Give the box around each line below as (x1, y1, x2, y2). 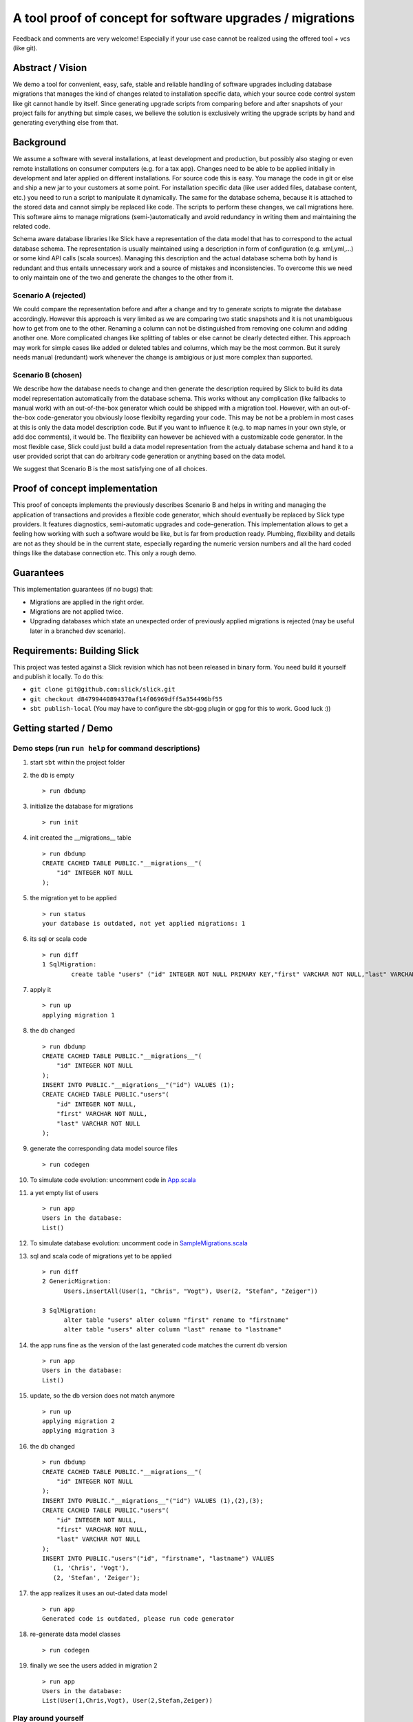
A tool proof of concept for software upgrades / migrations (12, 10, 355, 25)
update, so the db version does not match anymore (30, 1391, 176, 1400)
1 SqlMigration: (42, 961, 97, 968)
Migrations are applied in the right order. (30, 598, 145, 606)
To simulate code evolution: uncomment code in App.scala (30, 1176, 196, 1184)
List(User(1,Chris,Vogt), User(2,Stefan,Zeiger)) (42, 1697, 213, 1705)
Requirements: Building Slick (12, 645, 139, 656)
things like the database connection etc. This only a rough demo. (12, 549, 197, 557)
